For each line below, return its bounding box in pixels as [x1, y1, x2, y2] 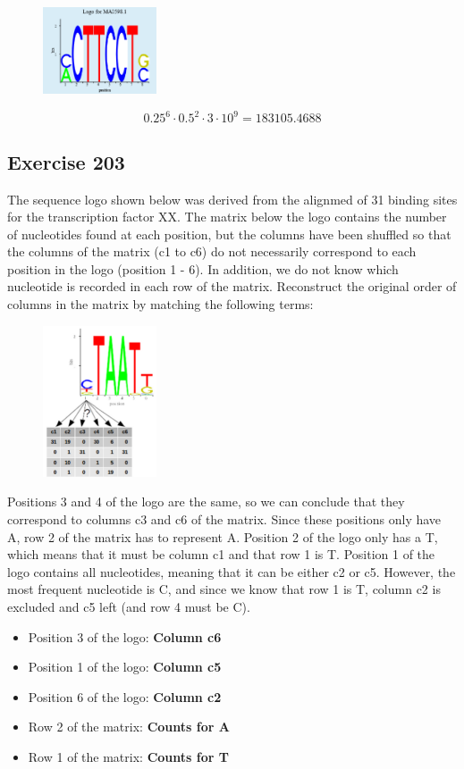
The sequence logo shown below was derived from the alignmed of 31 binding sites [7, 189, 458, 208]
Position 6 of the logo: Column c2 [28, 687, 222, 706]
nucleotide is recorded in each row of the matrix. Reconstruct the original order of [7, 277, 457, 296]
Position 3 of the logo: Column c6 [28, 627, 222, 646]
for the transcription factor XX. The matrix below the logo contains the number [7, 207, 447, 226]
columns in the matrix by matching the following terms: [7, 295, 314, 313]
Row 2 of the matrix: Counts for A [28, 717, 230, 736]
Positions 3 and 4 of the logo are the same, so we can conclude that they [7, 492, 405, 511]
